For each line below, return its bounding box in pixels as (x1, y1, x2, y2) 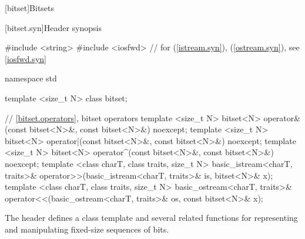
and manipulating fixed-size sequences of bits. (5, 223, 169, 235)
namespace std (5, 72, 57, 84)
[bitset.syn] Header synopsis (5, 21, 102, 33)
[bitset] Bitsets (5, 2, 55, 13)
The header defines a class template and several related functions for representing (5, 211, 298, 224)
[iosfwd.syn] (5, 52, 46, 64)
